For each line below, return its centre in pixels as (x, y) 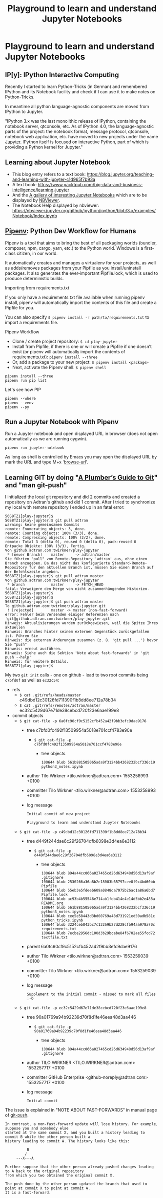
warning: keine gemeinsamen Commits (42, 525)
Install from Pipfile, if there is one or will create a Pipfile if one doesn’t (82, 346)
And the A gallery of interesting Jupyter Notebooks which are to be (80, 195)
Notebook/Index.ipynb (34, 216)
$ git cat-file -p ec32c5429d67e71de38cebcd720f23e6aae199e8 (83, 1008)
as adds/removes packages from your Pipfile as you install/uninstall (73, 268)
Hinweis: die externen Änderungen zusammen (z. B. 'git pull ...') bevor (82, 640)
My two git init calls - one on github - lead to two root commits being (77, 675)
